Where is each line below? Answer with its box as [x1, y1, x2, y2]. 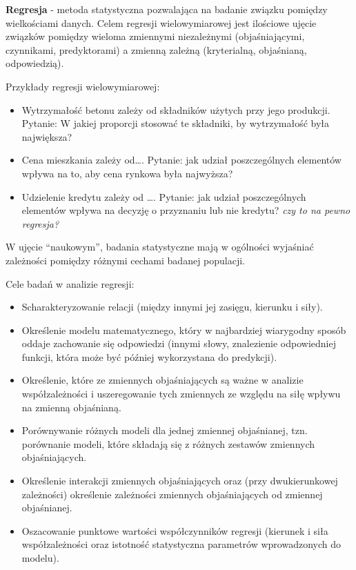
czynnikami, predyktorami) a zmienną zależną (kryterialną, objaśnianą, [6, 42, 307, 57]
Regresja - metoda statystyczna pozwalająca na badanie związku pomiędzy [6, 2, 328, 16]
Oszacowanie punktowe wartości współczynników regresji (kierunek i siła [21, 523, 328, 538]
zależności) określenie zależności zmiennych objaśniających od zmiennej [21, 487, 323, 501]
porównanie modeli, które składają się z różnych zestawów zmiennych [21, 436, 315, 451]
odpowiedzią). [6, 56, 64, 70]
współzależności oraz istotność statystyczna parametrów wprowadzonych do [21, 537, 342, 551]
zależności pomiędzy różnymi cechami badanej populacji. [6, 253, 246, 267]
